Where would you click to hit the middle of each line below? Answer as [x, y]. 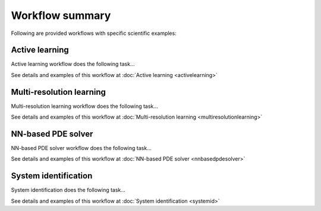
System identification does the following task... [68, 190]
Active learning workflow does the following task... [73, 64]
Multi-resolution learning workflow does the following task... [85, 106]
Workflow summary [61, 15]
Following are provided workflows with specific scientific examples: [94, 33]
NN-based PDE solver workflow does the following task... [81, 148]
